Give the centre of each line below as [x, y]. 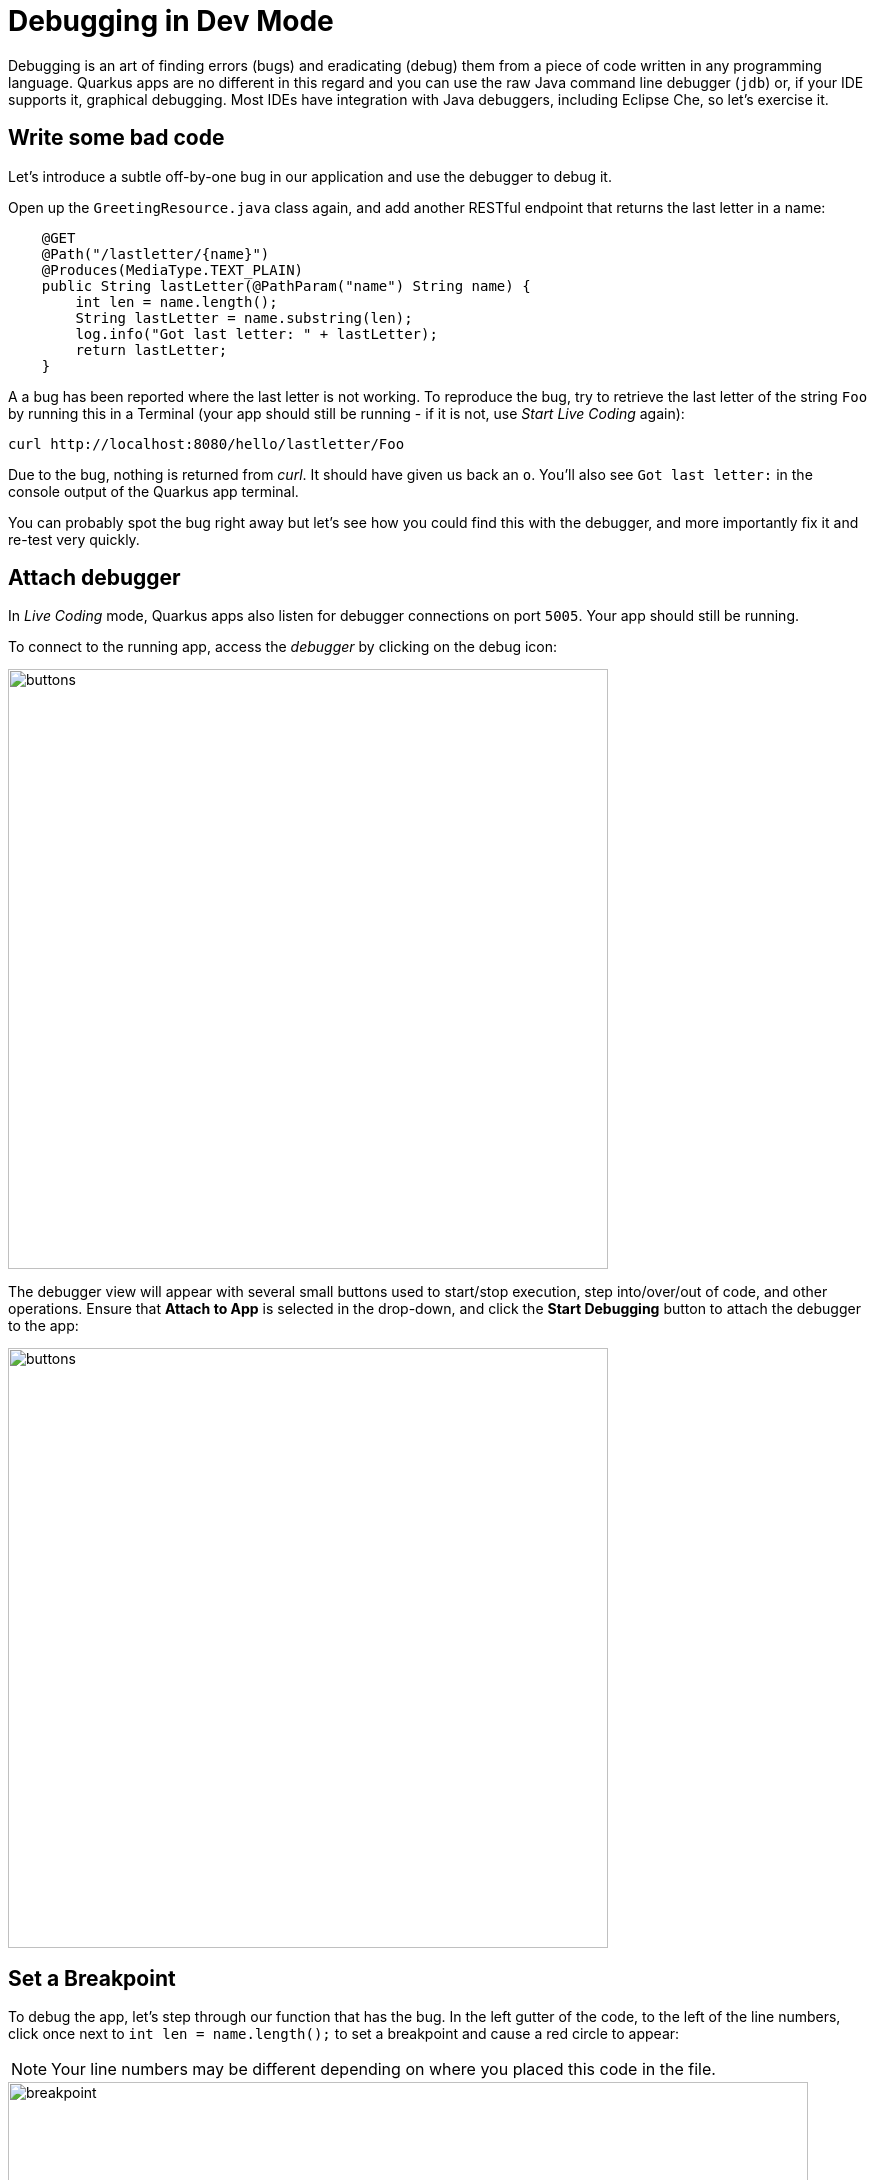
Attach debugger [94, 578]
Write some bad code [116, 138]
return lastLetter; [151, 349]
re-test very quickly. [74, 539]
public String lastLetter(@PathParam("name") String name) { [286, 285]
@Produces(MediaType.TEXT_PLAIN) [172, 269]
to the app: [43, 1326]
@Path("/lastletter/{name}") [155, 253]
